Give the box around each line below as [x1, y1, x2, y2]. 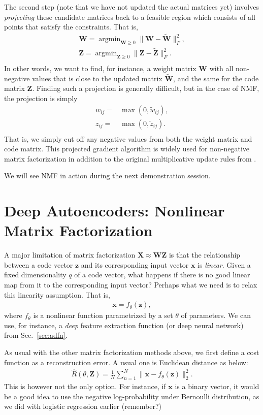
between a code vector [4, 259, 73, 270]
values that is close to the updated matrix [32, 73, 162, 83]
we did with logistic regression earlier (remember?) [4, 401, 161, 411]
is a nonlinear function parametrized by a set [33, 310, 173, 321]
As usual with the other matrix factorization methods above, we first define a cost [4, 347, 259, 358]
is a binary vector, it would [175, 381, 259, 392]
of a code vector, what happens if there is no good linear [74, 269, 250, 280]
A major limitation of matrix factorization [4, 249, 136, 260]
